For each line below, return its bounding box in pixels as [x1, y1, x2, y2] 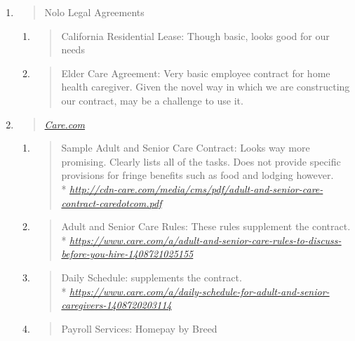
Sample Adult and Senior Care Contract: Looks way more [61, 140, 310, 155]
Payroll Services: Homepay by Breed [61, 321, 217, 335]
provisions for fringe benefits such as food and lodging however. [61, 168, 334, 182]
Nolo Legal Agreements [44, 5, 145, 19]
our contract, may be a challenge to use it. [61, 93, 243, 107]
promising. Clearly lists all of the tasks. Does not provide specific [61, 154, 341, 168]
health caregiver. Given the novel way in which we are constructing [61, 79, 350, 94]
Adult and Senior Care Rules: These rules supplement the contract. [61, 219, 351, 234]
